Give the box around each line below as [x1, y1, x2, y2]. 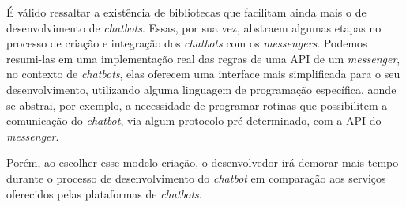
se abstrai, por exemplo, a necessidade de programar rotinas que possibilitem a [6, 96, 388, 113]
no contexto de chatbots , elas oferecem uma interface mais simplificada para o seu [6, 66, 400, 82]
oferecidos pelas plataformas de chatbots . [6, 185, 202, 201]
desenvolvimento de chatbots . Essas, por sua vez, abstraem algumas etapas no [6, 19, 382, 36]
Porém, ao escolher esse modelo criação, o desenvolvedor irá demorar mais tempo [6, 154, 399, 171]
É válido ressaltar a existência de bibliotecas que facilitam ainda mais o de [6, 4, 367, 20]
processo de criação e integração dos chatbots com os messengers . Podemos [6, 35, 367, 51]
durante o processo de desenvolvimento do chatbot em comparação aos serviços [6, 169, 386, 186]
